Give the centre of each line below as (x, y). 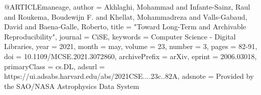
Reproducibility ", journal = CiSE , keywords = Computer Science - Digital (120, 36)
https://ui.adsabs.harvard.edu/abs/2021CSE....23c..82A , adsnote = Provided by (129, 76)
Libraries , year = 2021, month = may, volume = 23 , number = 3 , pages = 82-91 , (131, 46)
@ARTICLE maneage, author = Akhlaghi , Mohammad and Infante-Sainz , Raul (127, 7)
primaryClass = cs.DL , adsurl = (55, 66)
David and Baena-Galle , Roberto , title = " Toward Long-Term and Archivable (125, 27)
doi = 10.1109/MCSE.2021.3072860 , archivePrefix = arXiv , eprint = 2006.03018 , (130, 56)
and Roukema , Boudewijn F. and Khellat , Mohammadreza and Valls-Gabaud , (126, 16)
